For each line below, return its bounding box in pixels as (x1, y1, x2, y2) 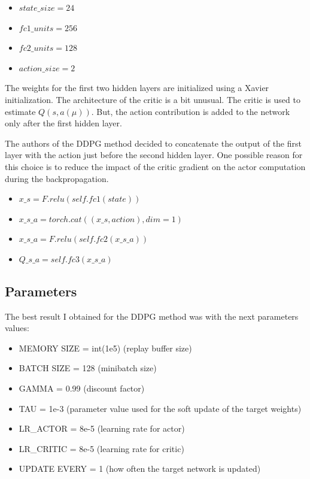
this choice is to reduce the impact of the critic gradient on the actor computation (5, 160, 306, 172)
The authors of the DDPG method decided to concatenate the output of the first (5, 137, 302, 149)
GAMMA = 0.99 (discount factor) (19, 382, 145, 395)
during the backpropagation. (5, 172, 109, 184)
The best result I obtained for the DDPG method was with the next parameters (5, 310, 299, 322)
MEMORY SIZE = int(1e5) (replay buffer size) (19, 341, 192, 354)
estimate (5, 105, 36, 117)
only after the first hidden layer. (5, 117, 122, 129)
